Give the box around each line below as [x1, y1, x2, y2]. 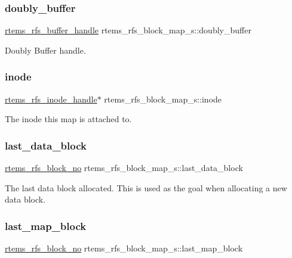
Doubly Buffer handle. [5, 43, 86, 56]
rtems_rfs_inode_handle [5, 92, 97, 105]
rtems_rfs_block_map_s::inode [104, 92, 222, 105]
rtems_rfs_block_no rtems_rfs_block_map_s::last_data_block [5, 161, 243, 174]
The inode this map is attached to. [5, 113, 132, 125]
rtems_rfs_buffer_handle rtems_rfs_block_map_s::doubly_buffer [5, 24, 251, 36]
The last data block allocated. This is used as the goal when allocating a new [5, 181, 287, 194]
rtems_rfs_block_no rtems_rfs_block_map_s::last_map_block [5, 242, 243, 254]
